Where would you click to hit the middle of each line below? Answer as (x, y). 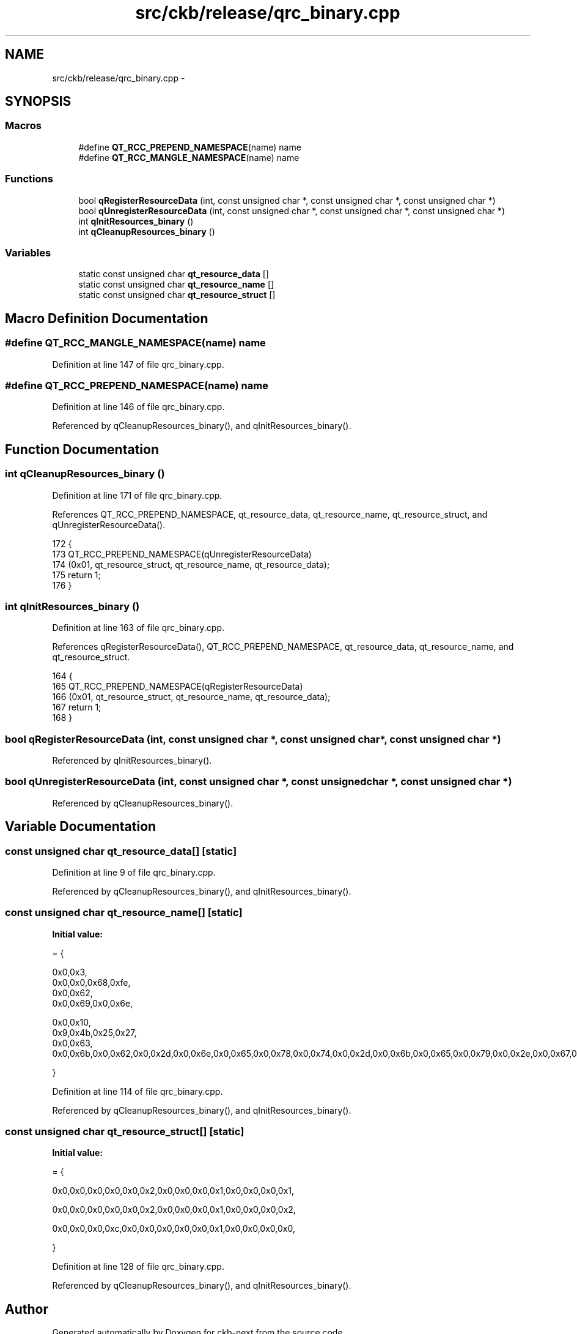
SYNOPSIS (38, 102)
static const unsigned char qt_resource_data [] (174, 274)
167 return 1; (77, 707)
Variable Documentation (81, 827)
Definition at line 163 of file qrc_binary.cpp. (138, 628)
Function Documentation (82, 449)
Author (27, 1309)
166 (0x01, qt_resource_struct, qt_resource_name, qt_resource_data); (191, 697)
